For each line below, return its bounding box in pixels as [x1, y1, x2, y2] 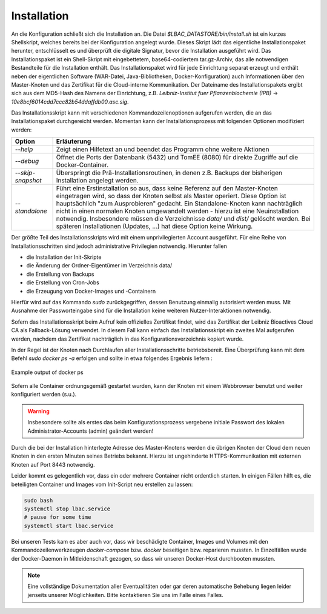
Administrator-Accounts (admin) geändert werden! [27, 427, 154, 435]
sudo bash [24, 497, 53, 504]
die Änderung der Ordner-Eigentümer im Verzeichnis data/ [26, 262, 173, 269]
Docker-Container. [56, 161, 109, 169]
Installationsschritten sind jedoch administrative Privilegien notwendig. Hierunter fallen [11, 242, 227, 250]
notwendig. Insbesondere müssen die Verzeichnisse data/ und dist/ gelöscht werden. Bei [56, 215, 311, 223]
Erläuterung [56, 137, 91, 145]
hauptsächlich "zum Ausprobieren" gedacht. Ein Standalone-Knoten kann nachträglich [56, 199, 303, 208]
